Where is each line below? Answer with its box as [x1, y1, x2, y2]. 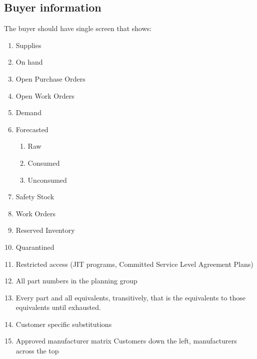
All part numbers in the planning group [15, 275, 137, 286]
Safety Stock [15, 191, 54, 202]
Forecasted [15, 124, 48, 134]
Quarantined [15, 241, 54, 252]
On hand [15, 57, 43, 67]
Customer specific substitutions [15, 318, 112, 329]
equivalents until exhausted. [15, 302, 101, 312]
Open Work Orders [15, 90, 74, 101]
